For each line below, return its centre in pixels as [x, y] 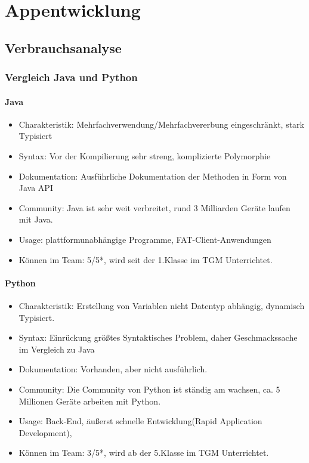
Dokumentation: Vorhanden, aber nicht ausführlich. [113, 369]
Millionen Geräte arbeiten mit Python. [90, 401]
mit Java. [36, 219]
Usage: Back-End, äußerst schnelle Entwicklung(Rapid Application [140, 421]
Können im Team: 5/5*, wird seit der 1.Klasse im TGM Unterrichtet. [146, 259]
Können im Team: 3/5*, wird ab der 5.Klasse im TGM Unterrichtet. [144, 453]
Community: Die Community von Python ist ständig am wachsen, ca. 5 [149, 389]
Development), [45, 432]
